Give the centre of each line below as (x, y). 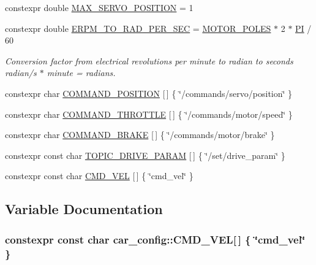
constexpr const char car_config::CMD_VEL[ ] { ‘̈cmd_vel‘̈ (155, 239)
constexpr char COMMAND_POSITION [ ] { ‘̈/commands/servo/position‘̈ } (149, 93)
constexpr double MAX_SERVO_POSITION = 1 (99, 7)
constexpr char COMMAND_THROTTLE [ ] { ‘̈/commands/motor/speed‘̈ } (149, 114)
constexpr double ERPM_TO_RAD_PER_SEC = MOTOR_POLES (138, 28)
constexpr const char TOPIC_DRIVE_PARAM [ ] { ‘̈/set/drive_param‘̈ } (145, 155)
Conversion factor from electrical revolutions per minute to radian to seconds (149, 60)
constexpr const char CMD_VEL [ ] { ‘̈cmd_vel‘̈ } (99, 176)
